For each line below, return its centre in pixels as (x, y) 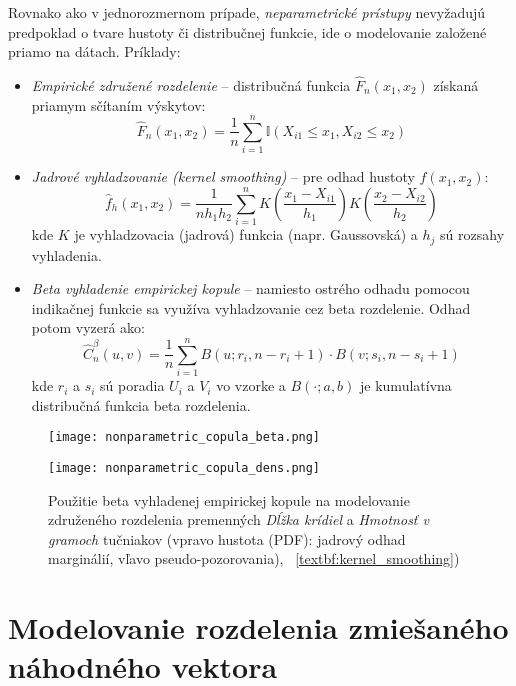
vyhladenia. (66, 254)
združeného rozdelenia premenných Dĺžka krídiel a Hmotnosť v (238, 519)
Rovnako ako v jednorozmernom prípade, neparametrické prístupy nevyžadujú (247, 12)
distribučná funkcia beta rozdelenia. (141, 404)
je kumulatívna (406, 385)
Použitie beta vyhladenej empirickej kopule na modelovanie (229, 499)
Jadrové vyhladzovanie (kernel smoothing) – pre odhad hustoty (223, 176)
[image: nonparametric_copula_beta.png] (184, 437)
